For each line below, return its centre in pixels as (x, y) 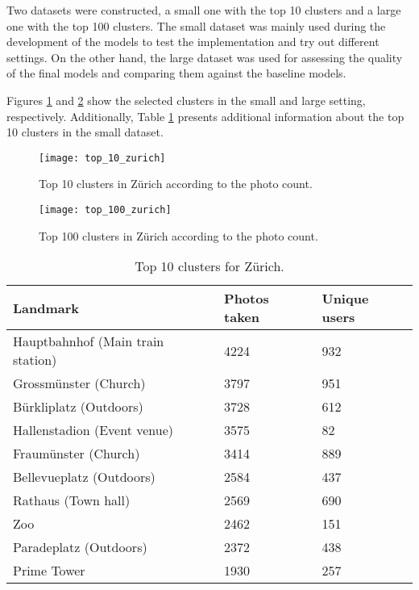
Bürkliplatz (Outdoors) (78, 407)
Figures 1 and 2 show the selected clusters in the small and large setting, (186, 100)
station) (35, 360)
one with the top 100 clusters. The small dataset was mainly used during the (196, 25)
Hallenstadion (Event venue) (93, 430)
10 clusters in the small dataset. (85, 132)
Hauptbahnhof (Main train (89, 341)
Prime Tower (49, 571)
